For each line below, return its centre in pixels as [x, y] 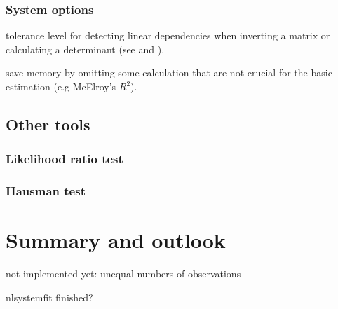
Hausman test [46, 191]
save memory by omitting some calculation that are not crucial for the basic [169, 73]
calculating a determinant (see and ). [85, 49]
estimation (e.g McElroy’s [61, 86]
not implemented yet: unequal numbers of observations [123, 274]
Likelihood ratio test [65, 159]
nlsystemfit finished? [49, 297]
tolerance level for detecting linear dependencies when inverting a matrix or [168, 35]
